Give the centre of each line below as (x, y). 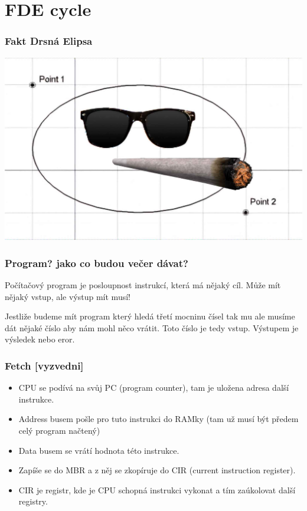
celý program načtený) (59, 430)
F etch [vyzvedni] (44, 365)
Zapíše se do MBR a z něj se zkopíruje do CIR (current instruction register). (157, 470)
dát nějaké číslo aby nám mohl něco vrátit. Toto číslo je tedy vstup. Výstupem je (152, 327)
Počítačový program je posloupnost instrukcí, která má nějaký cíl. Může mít (143, 284)
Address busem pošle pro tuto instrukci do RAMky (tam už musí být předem (159, 419)
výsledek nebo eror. (40, 339)
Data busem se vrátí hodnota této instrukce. (99, 450)
